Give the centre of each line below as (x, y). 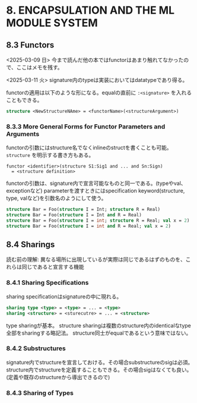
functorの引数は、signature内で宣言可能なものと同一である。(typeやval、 (96, 183)
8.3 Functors (30, 45)
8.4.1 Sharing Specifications (47, 283)
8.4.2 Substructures (36, 348)
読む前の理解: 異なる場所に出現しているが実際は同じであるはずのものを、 (96, 260)
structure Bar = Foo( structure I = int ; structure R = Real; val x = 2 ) (98, 221)
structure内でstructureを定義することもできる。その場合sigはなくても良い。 (99, 370)
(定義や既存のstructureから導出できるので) (58, 377)
